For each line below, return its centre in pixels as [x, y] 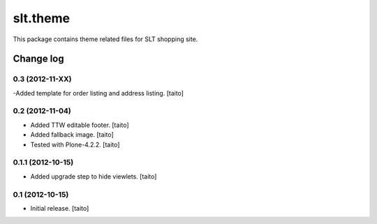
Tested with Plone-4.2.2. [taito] [75, 144]
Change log [38, 59]
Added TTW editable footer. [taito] [80, 125]
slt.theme [41, 18]
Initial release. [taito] [60, 208]
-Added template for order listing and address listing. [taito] [98, 93]
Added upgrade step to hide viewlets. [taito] [94, 176]
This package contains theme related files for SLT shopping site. [105, 39]
